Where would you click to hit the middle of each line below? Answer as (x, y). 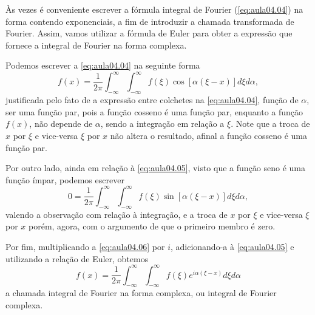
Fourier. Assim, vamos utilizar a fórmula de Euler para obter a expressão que (149, 33)
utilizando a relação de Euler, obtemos (77, 258)
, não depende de (61, 124)
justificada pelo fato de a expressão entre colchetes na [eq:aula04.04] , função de (152, 100)
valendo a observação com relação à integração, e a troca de (117, 214)
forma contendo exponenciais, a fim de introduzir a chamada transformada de (150, 21)
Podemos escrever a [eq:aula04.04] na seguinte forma (103, 65)
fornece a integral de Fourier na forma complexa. (96, 45)
